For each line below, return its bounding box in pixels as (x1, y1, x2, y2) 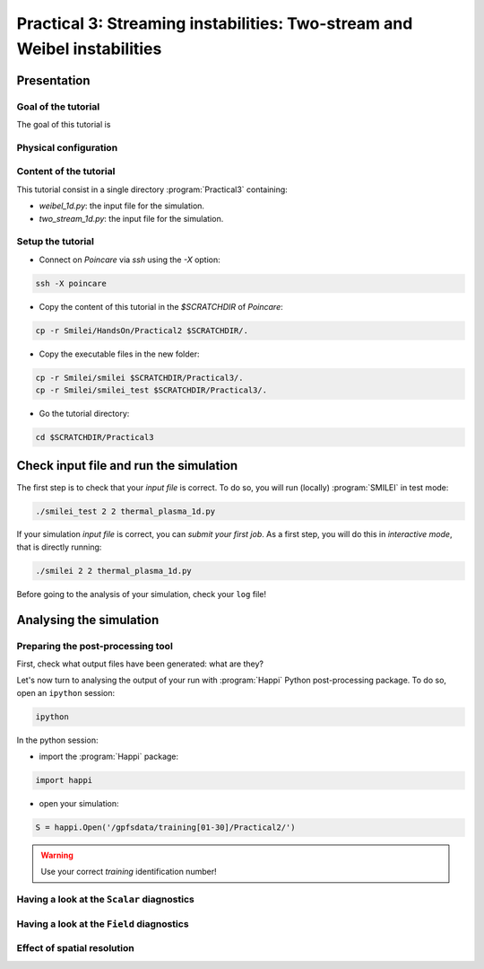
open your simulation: (39, 798, 120, 809)
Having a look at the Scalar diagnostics (16, 894, 194, 906)
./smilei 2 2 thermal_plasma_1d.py (35, 566, 192, 576)
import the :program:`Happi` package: (39, 751, 179, 762)
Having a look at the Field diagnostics (16, 917, 189, 929)
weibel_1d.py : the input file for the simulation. (39, 200, 205, 211)
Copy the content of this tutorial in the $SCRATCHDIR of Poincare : (39, 301, 283, 312)
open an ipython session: (16, 687, 116, 698)
